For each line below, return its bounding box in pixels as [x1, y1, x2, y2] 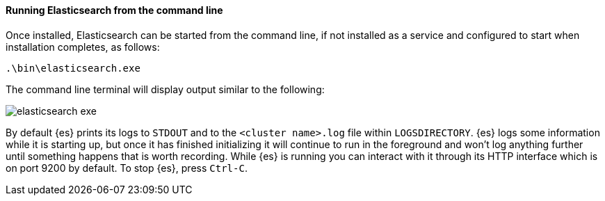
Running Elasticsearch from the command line [6, 4, 223, 16]
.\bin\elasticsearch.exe [6, 62, 140, 74]
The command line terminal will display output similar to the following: [6, 83, 325, 95]
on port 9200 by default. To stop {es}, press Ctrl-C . [6, 161, 248, 174]
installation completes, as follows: [6, 40, 160, 53]
